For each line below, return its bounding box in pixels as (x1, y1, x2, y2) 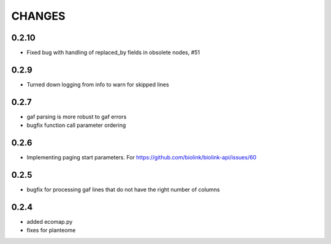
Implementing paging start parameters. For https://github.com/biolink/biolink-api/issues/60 (26, 154, 257, 161)
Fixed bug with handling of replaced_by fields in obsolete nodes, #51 (26, 49, 200, 56)
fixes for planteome (26, 227, 76, 234)
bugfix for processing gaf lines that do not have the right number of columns (26, 186, 220, 193)
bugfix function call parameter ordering (26, 121, 126, 129)
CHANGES (11, 9, 66, 23)
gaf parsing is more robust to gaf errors (26, 113, 127, 120)
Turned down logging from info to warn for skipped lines (26, 80, 169, 88)
